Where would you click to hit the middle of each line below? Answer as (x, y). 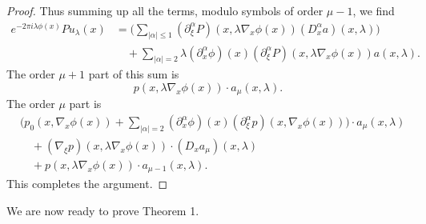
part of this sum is (134, 74)
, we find (374, 10)
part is (85, 104)
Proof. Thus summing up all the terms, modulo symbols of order (165, 10)
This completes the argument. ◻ (87, 184)
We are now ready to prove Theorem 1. (103, 211)
